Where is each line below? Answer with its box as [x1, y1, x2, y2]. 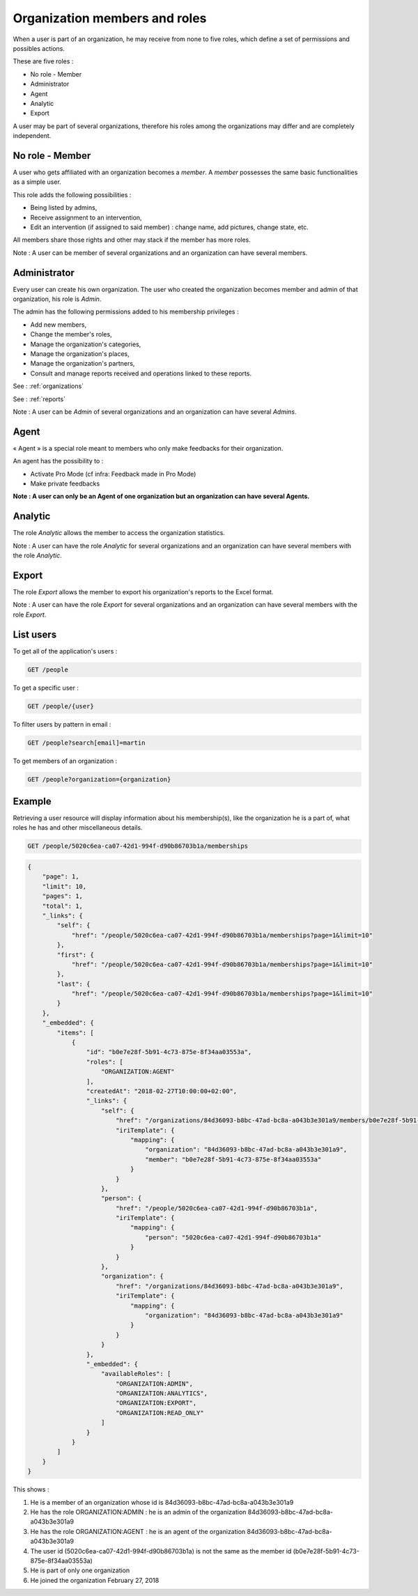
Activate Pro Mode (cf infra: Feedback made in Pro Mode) [30, 470, 196, 478]
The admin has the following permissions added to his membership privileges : [13, 307, 239, 316]
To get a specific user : [13, 683, 79, 692]
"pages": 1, [42, 892, 84, 900]
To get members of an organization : [13, 757, 118, 765]
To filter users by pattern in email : [13, 720, 111, 728]
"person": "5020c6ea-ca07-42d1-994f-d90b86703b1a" [145, 1233, 322, 1241]
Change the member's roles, [30, 330, 112, 339]
